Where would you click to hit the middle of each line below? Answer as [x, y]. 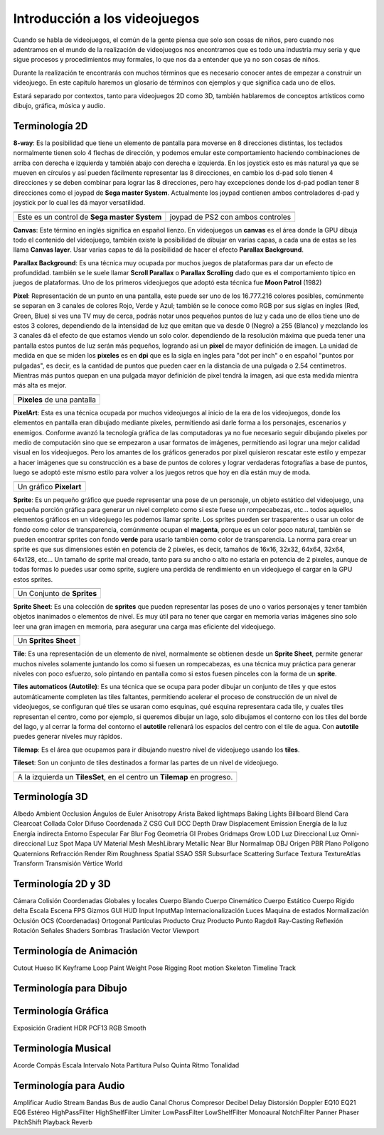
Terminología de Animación [75, 950]
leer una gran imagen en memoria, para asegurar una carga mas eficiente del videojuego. [144, 627]
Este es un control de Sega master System [90, 217]
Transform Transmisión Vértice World [68, 863]
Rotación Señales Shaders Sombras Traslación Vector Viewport [106, 931]
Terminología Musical [62, 1048]
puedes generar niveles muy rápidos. [68, 737]
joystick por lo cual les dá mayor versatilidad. [79, 203]
